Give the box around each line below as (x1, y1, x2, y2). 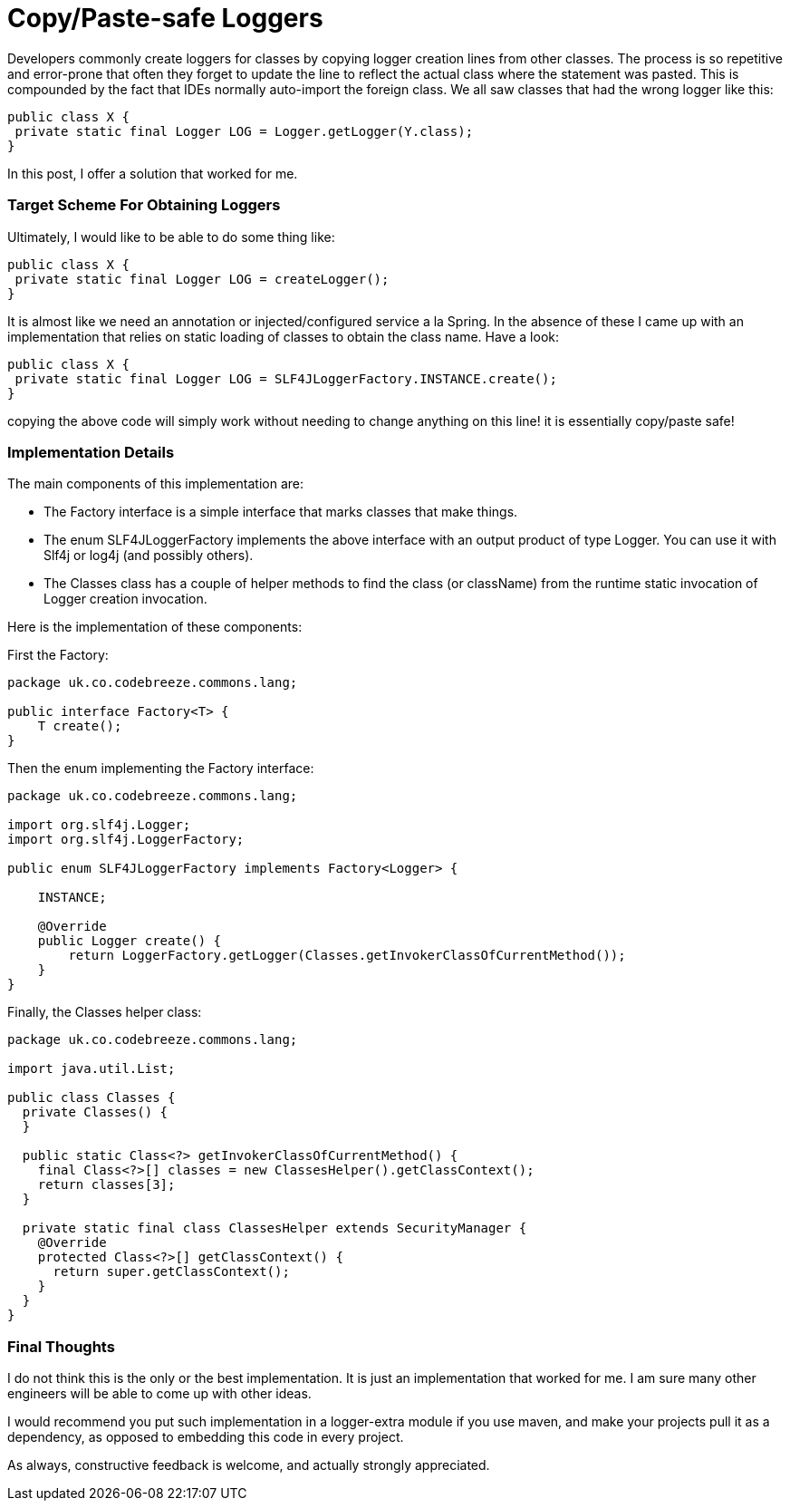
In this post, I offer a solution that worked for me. (7, 165, 298, 181)
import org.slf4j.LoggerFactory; (7, 832, 245, 847)
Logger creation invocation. (43, 591, 207, 607)
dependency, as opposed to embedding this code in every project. (7, 1429, 404, 1445)
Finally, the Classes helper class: (7, 1004, 202, 1020)
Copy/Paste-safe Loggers (7, 3, 323, 34)
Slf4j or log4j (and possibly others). (43, 547, 254, 564)
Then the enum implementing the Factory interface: (7, 760, 314, 777)
